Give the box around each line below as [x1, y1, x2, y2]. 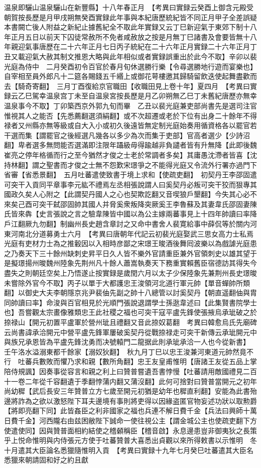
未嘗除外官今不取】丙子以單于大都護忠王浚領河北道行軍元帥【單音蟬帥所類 [4, 277, 250, 288]
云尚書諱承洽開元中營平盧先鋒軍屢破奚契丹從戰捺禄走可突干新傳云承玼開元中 [4, 326, 257, 337]
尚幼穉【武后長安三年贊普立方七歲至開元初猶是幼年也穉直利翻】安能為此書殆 [4, 386, 257, 396]
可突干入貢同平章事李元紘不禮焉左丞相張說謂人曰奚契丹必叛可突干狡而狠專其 [4, 179, 257, 189]
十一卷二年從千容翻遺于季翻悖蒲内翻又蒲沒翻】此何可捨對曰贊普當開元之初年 [4, 376, 257, 386]
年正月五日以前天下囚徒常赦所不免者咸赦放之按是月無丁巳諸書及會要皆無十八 [4, 31, 257, 42]
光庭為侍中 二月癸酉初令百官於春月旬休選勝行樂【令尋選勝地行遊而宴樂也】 [4, 61, 257, 71]
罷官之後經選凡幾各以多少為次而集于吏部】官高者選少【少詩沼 [46, 130, 250, 140]
